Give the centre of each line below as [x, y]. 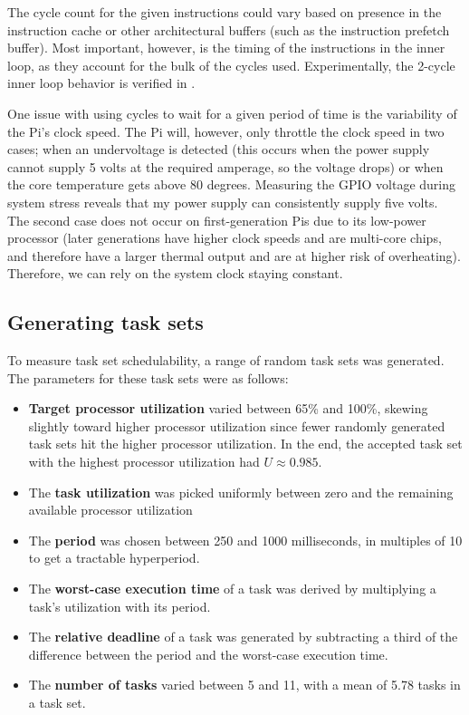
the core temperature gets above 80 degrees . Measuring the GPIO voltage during [232, 184]
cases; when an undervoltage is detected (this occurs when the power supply [219, 149]
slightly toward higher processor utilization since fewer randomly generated [237, 425]
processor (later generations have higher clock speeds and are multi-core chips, [225, 238]
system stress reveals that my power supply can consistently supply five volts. [223, 202]
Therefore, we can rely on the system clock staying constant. [175, 273]
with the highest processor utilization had [144, 462]
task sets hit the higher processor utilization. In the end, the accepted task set [245, 444]
